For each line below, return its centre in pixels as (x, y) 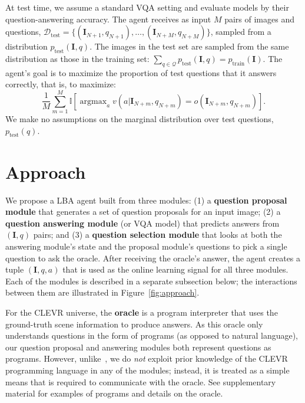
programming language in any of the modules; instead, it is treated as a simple (147, 370)
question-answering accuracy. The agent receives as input (108, 19)
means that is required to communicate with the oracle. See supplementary (141, 381)
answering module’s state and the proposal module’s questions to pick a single (146, 246)
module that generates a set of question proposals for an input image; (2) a (143, 212)
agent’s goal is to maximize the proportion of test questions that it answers (141, 72)
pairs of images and (259, 19)
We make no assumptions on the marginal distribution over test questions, (140, 119)
